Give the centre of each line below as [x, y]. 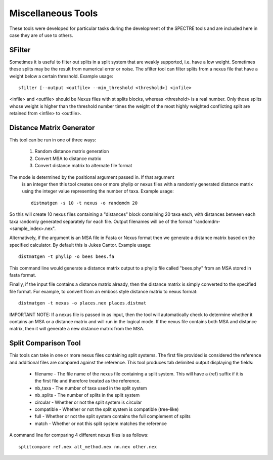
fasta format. [23, 275]
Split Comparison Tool [45, 343]
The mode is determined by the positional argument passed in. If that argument [92, 177]
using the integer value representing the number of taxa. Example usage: [98, 191]
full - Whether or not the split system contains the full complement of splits [112, 416]
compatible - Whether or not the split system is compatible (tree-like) [107, 409]
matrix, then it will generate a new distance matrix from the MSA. [77, 329]
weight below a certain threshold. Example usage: [61, 76]
